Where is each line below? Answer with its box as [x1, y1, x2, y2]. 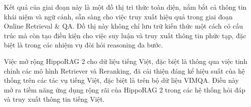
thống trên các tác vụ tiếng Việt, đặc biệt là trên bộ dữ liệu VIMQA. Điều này [4, 75, 239, 85]
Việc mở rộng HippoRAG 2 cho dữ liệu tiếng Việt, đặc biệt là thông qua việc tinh [4, 56, 248, 66]
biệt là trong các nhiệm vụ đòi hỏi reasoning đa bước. [4, 40, 163, 50]
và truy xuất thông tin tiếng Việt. [4, 94, 105, 104]
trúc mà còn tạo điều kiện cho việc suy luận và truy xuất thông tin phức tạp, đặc [4, 30, 246, 40]
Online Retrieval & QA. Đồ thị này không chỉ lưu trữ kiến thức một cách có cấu [4, 21, 243, 31]
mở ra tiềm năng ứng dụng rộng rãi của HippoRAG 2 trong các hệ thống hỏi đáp [4, 84, 246, 94]
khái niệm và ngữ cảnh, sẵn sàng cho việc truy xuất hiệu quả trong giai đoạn [4, 11, 233, 21]
